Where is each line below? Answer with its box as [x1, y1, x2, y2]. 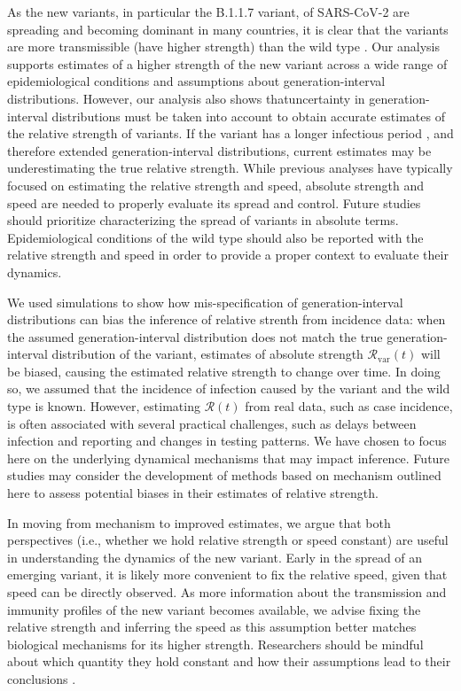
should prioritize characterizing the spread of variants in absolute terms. [7, 211, 399, 229]
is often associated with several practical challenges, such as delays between [7, 414, 417, 432]
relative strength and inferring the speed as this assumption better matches [7, 617, 417, 636]
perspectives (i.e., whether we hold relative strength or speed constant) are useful [7, 531, 449, 549]
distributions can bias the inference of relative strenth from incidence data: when [7, 310, 446, 329]
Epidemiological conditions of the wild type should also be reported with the [7, 228, 424, 246]
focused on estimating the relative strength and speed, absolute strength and [7, 175, 424, 194]
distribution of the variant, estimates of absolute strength [51, 345, 363, 363]
